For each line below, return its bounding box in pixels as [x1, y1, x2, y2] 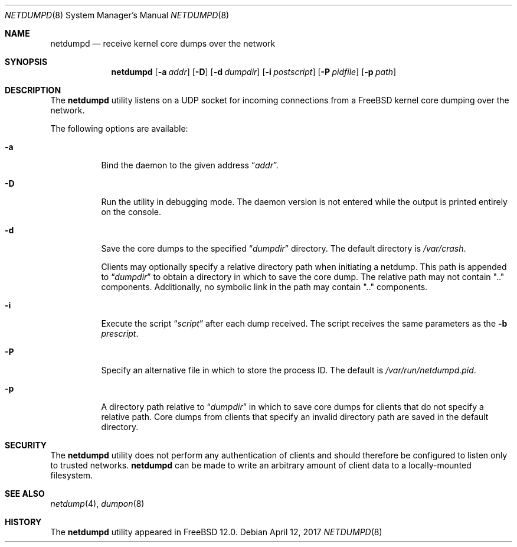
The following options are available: [50, 123, 188, 134]
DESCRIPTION [5, 85, 61, 95]
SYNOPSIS [5, 57, 48, 67]
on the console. [101, 207, 161, 217]
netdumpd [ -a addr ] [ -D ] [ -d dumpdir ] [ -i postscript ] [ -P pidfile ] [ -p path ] [111, 67, 397, 77]
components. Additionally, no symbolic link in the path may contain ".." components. [101, 282, 428, 292]
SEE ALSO [5, 489, 45, 499]
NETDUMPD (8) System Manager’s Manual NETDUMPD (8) [5, 10, 230, 20]
